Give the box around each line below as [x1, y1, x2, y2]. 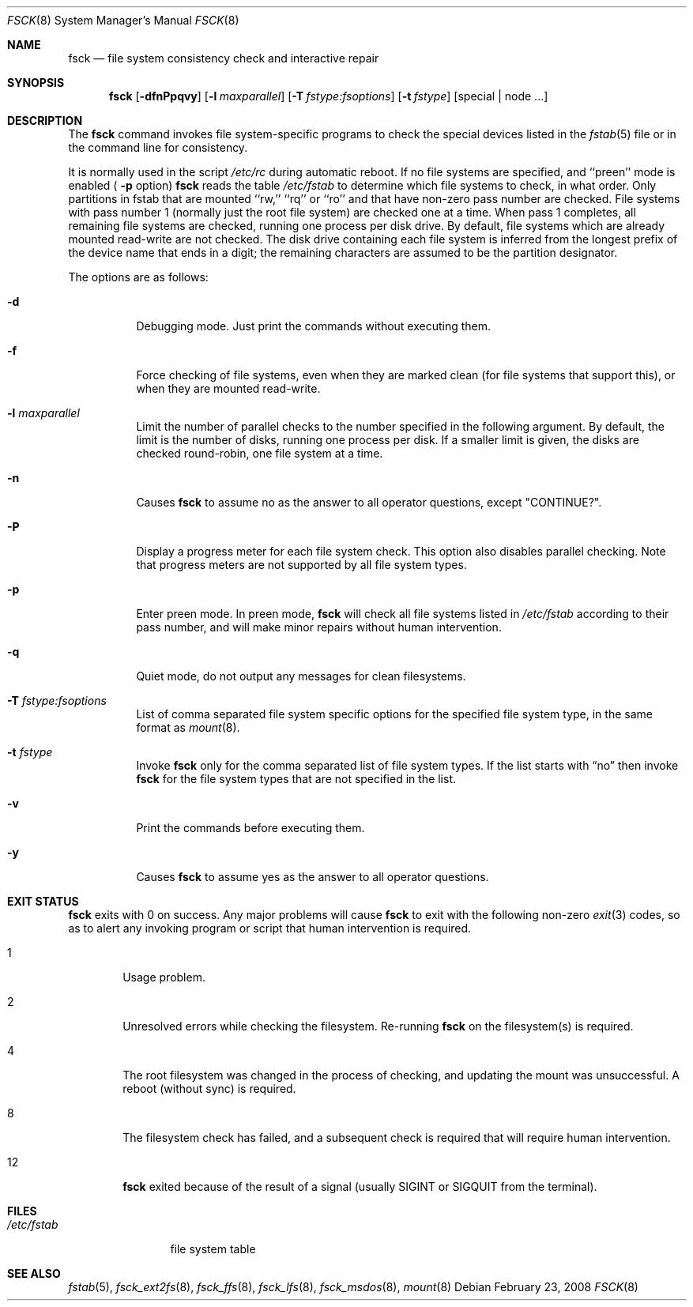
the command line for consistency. [68, 141, 248, 154]
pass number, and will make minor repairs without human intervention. [136, 620, 502, 634]
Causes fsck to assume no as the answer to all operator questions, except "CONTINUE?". [136, 495, 602, 509]
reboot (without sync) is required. [122, 1082, 296, 1095]
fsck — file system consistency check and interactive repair [68, 51, 379, 65]
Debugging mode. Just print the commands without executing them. [136, 319, 492, 333]
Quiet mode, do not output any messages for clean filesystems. [136, 669, 466, 683]
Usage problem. [122, 970, 205, 984]
